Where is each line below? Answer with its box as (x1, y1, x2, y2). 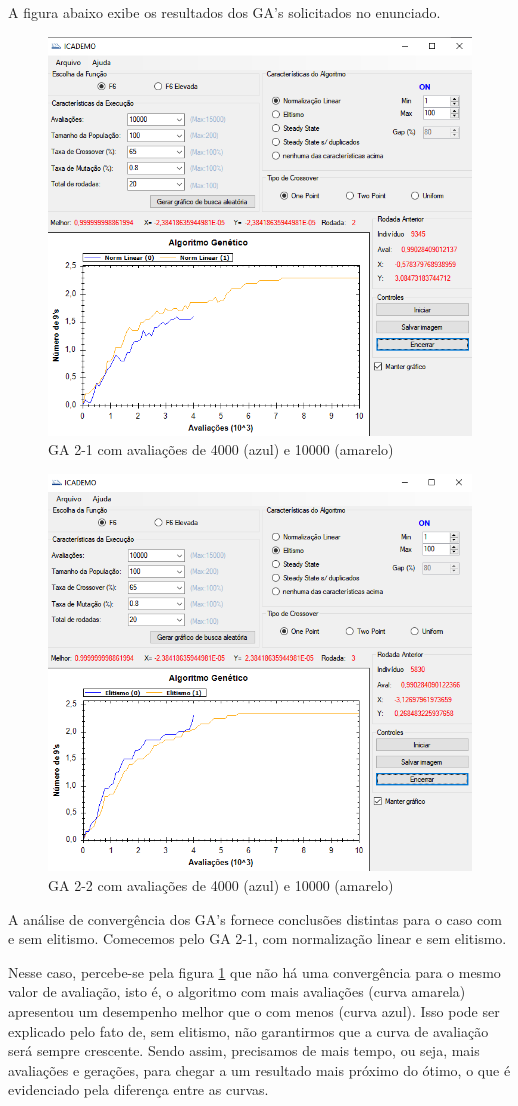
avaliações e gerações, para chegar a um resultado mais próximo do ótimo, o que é (8, 1059, 511, 1080)
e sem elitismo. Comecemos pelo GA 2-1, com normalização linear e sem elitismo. (8, 928, 507, 949)
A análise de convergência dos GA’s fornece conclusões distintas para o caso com (8, 908, 502, 929)
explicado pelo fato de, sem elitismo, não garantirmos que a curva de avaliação (8, 1020, 489, 1041)
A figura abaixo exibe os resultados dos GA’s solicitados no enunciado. (8, 2, 441, 22)
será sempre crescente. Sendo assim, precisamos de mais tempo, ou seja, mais (8, 1040, 480, 1061)
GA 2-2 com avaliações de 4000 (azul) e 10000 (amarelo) (48, 875, 394, 896)
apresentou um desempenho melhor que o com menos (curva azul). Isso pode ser (8, 1001, 500, 1022)
